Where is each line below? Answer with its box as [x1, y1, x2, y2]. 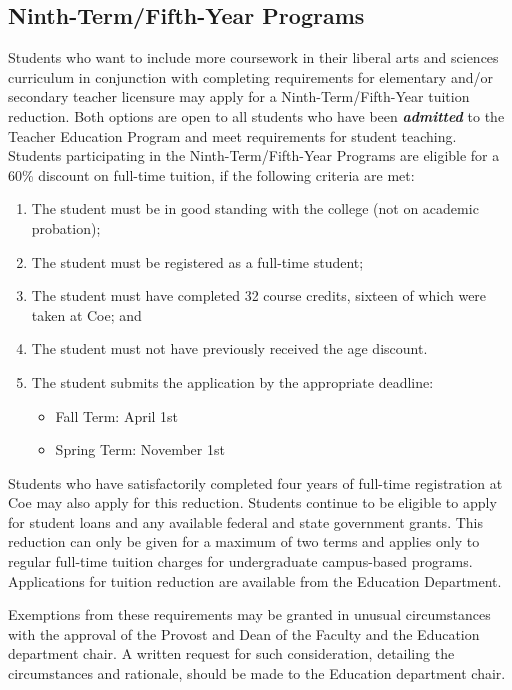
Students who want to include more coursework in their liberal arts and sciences [8, 47, 499, 68]
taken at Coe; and [31, 304, 142, 325]
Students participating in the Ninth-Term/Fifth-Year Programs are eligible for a [8, 145, 500, 166]
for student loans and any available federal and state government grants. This [8, 511, 483, 532]
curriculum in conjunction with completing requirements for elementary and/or [8, 66, 493, 87]
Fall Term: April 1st [55, 405, 179, 426]
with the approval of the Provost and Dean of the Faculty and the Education [8, 623, 480, 644]
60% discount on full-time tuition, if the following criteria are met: [8, 164, 415, 185]
